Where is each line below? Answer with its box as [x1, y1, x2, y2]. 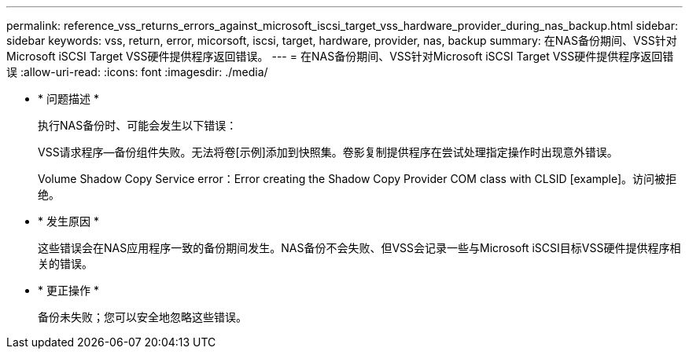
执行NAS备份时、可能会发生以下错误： [38, 119, 238, 132]
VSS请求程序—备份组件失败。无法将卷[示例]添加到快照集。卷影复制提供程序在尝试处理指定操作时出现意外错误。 [38, 145, 618, 159]
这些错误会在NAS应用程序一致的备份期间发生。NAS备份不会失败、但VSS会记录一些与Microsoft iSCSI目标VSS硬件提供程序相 [38, 241, 681, 254]
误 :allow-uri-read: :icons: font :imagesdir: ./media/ [6, 65, 268, 79]
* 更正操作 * [38, 284, 99, 297]
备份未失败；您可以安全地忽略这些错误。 [38, 310, 247, 324]
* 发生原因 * [38, 214, 99, 228]
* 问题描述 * [38, 92, 99, 105]
